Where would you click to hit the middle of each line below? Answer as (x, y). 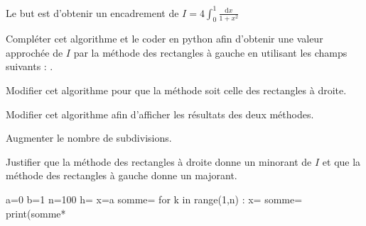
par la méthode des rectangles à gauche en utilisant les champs (210, 52)
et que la (341, 161)
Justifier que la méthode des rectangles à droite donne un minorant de (159, 161)
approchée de (34, 52)
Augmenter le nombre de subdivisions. (89, 138)
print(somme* (36, 213)
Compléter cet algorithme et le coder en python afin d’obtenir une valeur (165, 39)
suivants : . (29, 66)
